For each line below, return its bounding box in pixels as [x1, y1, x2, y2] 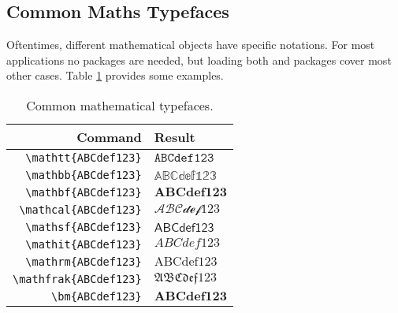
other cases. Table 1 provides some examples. [6, 67, 224, 84]
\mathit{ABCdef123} [25, 237, 142, 251]
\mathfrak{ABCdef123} [13, 272, 142, 285]
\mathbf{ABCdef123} [25, 185, 142, 199]
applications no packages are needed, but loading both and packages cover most [6, 51, 392, 68]
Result [154, 127, 195, 146]
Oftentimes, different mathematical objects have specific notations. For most [6, 36, 375, 53]
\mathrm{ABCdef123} [25, 255, 142, 268]
